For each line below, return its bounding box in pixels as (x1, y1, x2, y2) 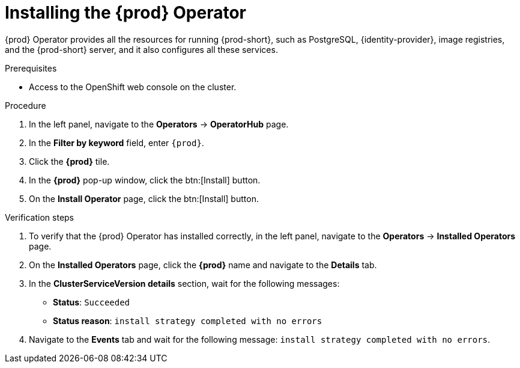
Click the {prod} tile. (29, 156, 110, 167)
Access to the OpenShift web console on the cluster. (29, 81, 237, 92)
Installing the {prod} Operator (5, 2, 247, 23)
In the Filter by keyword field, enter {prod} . (29, 137, 204, 148)
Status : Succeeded (53, 296, 130, 307)
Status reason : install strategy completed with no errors (53, 315, 322, 326)
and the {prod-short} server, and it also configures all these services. (5, 44, 278, 55)
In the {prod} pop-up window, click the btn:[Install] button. (29, 174, 261, 185)
